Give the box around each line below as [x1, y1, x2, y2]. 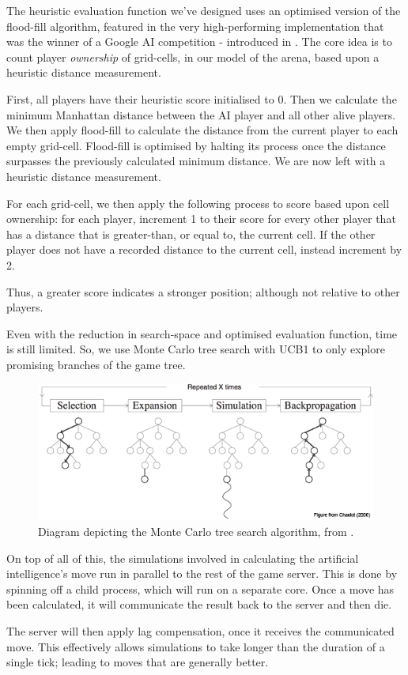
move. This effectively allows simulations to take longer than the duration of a [6, 638, 385, 654]
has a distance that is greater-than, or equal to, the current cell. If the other [6, 225, 376, 242]
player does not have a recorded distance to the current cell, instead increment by [6, 241, 402, 258]
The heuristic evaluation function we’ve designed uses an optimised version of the [6, 2, 401, 18]
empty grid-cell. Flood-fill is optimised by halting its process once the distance [6, 137, 386, 153]
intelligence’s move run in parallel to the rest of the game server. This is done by [6, 565, 398, 582]
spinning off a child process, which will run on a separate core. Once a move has [6, 580, 395, 597]
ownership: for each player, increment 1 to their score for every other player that [6, 210, 396, 227]
